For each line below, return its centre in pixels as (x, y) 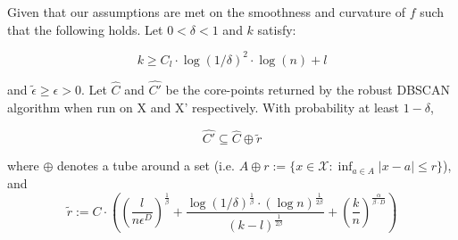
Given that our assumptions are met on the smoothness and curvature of (206, 12)
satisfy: (277, 29)
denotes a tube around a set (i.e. (146, 166)
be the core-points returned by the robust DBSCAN (308, 89)
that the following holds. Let (85, 29)
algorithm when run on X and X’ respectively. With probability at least (204, 107)
